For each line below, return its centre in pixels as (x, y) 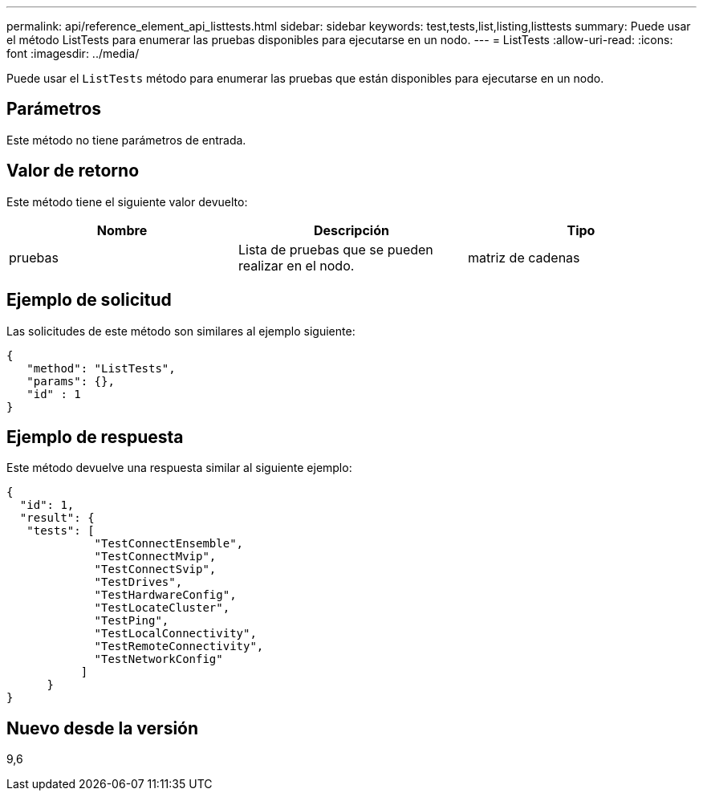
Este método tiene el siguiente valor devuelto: (127, 201)
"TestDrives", (138, 582)
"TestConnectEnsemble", (169, 544)
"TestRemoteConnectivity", (179, 647)
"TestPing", (132, 621)
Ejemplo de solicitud (89, 300)
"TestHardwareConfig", (165, 595)
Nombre (122, 230)
